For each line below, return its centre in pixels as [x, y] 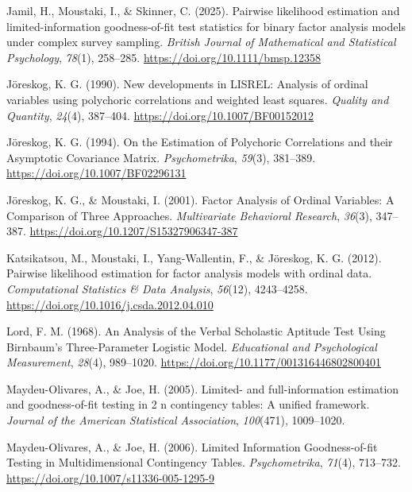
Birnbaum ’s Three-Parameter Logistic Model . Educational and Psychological [192, 346]
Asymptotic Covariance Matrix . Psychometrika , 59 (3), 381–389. [161, 157]
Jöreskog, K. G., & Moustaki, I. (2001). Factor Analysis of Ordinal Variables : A [200, 199]
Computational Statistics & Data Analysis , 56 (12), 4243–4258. [157, 288]
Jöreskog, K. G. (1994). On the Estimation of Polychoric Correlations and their [200, 142]
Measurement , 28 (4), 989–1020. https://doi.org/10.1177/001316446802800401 [194, 362]
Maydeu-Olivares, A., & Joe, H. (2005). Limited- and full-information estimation [203, 388]
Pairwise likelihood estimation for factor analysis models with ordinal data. [189, 273]
